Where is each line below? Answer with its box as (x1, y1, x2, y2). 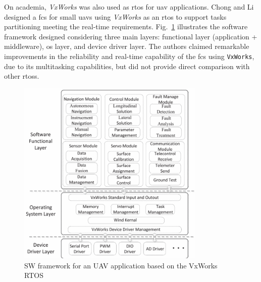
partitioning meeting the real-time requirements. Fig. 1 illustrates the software (4, 21, 248, 32)
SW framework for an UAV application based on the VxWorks (24, 260, 218, 270)
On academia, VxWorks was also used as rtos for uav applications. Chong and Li (4, 2, 254, 12)
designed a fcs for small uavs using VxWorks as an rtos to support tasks (4, 11, 227, 22)
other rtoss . (4, 71, 39, 81)
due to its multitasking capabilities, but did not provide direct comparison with (4, 61, 250, 71)
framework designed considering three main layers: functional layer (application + (4, 31, 257, 41)
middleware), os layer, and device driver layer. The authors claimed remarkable (4, 41, 249, 51)
